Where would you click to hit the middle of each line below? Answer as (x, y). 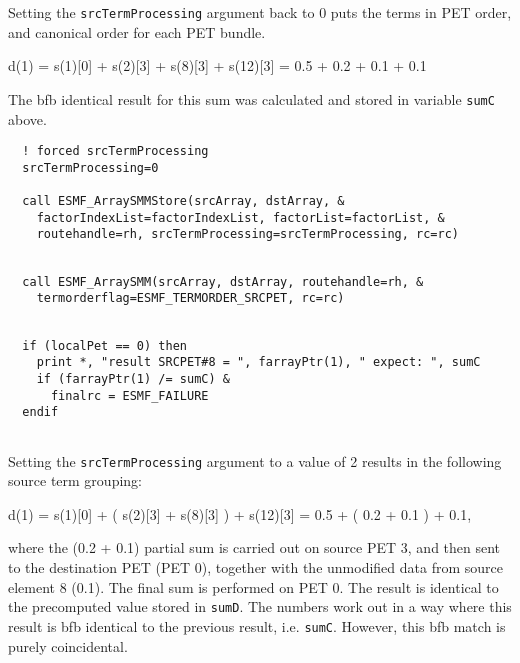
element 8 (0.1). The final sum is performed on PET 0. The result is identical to (253, 586)
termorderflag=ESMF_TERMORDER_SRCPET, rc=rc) (190, 298)
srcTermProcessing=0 (90, 167)
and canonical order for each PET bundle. (137, 31)
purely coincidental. (68, 645)
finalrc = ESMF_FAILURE (129, 395)
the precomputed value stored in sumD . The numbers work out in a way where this (260, 606)
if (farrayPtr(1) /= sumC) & (133, 378)
